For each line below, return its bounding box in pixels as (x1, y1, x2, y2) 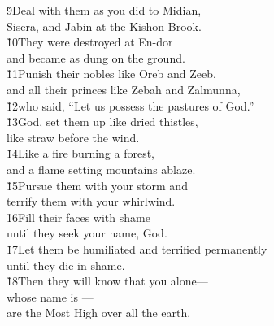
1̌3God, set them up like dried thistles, (7, 113, 198, 130)
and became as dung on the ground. (7, 49, 185, 66)
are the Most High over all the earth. (7, 304, 191, 321)
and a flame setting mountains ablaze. (7, 160, 196, 177)
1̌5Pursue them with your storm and (7, 176, 188, 193)
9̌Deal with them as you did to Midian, (7, 2, 202, 18)
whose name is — (7, 288, 94, 305)
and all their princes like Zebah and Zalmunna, (7, 80, 241, 98)
